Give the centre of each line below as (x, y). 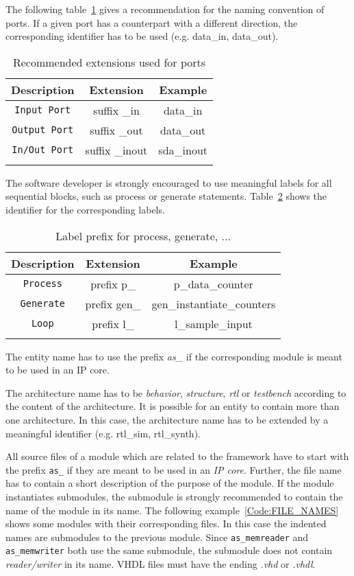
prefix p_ (113, 284)
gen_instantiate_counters (214, 303)
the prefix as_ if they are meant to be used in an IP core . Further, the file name (174, 469)
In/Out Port (43, 150)
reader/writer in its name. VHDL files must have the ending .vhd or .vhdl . (161, 564)
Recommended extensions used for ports (109, 62)
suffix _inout (116, 150)
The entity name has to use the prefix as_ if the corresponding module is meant (174, 356)
